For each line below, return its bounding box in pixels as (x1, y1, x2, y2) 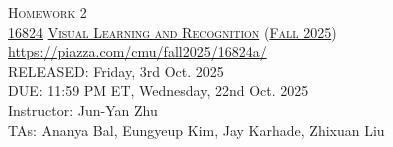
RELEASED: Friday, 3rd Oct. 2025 (8, 60, 224, 81)
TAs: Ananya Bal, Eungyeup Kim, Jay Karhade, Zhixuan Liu (8, 119, 385, 140)
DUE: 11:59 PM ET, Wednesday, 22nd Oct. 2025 (8, 80, 309, 101)
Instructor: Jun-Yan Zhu (8, 99, 158, 120)
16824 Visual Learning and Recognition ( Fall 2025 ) (8, 21, 337, 42)
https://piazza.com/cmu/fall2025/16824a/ (8, 41, 267, 62)
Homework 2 (8, 2, 87, 22)
